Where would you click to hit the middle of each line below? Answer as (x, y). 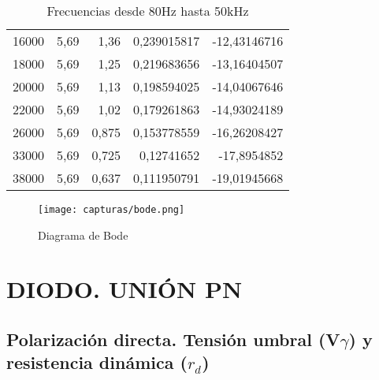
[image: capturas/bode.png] (111, 210)
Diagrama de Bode (83, 235)
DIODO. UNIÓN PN (124, 289)
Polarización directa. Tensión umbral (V (173, 339)
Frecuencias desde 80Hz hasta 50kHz (148, 11)
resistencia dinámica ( (97, 362)
